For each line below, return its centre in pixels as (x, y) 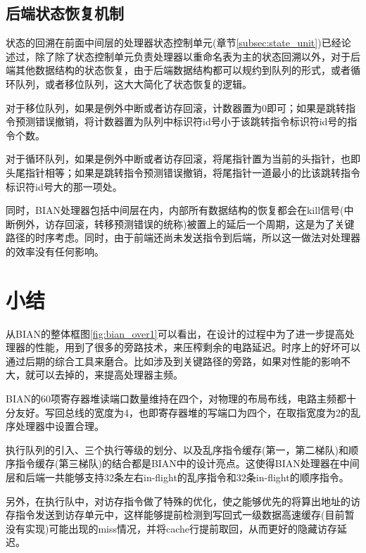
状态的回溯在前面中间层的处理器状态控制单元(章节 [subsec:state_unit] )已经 (173, 43)
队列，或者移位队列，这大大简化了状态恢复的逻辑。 (133, 83)
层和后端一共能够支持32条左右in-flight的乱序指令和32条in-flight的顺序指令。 (177, 477)
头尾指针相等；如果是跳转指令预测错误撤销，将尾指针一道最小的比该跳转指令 (183, 172)
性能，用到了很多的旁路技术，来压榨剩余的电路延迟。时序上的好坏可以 (197, 347)
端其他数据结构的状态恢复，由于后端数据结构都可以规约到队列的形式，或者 (178, 70)
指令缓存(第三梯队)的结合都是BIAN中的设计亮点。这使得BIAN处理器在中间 (187, 463)
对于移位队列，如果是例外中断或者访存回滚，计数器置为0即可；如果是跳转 (176, 107)
